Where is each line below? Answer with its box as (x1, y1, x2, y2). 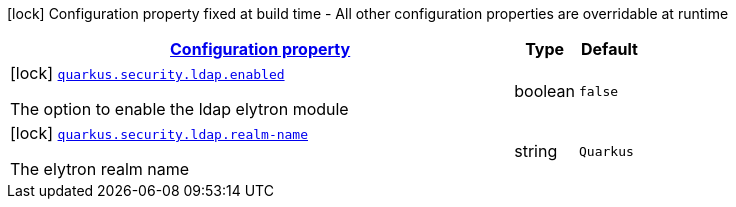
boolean (514, 81, 576, 101)
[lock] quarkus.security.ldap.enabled (10, 63, 285, 83)
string (514, 141, 558, 161)
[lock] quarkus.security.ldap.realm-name (10, 123, 309, 143)
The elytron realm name (10, 159, 190, 179)
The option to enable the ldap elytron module (10, 99, 349, 119)
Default (581, 39, 638, 59)
